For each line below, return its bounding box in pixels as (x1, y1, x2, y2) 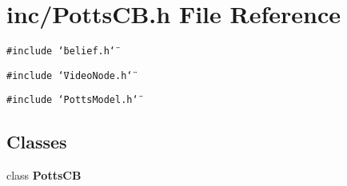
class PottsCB (6, 167, 82, 184)
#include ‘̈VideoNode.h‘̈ (6, 69, 133, 81)
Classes (6, 129, 67, 154)
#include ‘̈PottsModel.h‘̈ (6, 94, 138, 106)
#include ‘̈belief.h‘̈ (6, 46, 116, 57)
